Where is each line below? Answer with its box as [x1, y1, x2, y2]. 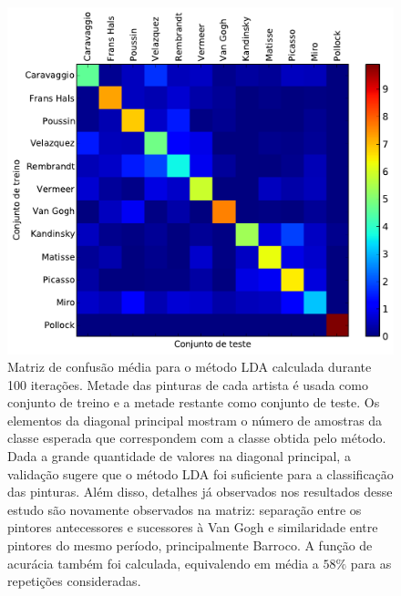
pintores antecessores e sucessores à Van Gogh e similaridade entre [7, 518, 378, 537]
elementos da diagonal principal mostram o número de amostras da [7, 410, 383, 429]
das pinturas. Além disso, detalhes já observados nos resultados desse [7, 482, 393, 501]
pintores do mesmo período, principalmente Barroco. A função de [7, 536, 373, 555]
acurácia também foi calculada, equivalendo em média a [7, 553, 319, 572]
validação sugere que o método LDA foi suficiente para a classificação [7, 464, 394, 483]
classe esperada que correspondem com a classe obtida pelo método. [7, 428, 386, 447]
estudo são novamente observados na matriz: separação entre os [7, 499, 362, 519]
